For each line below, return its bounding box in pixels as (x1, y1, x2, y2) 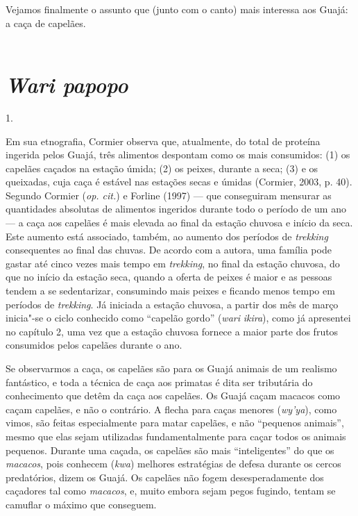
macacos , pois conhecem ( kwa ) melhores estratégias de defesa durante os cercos (6, 456, 341, 471)
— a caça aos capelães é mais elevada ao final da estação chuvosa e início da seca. (6, 215, 353, 230)
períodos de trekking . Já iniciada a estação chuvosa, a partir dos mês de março (6, 297, 339, 311)
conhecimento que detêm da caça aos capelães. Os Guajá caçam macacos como (6, 388, 341, 403)
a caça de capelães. (6, 15, 86, 30)
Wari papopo (6, 69, 128, 99)
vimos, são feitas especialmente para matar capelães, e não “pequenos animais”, (6, 415, 344, 430)
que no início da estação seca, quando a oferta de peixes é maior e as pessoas (6, 269, 332, 284)
